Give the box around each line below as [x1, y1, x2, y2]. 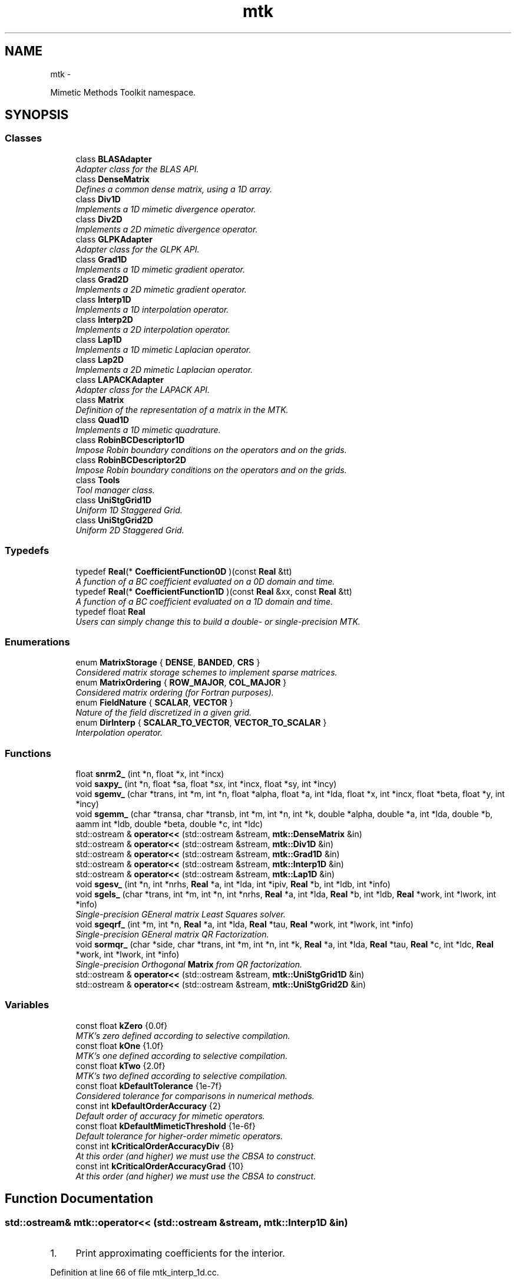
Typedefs [5, 545, 49, 557]
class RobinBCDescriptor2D [75, 454, 187, 465]
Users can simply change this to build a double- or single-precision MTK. [75, 616, 360, 627]
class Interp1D [75, 294, 131, 304]
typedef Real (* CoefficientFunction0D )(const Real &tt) [75, 566, 292, 576]
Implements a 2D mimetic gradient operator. [75, 284, 247, 294]
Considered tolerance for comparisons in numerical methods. [75, 1090, 315, 1101]
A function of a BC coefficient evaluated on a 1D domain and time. [75, 596, 333, 606]
